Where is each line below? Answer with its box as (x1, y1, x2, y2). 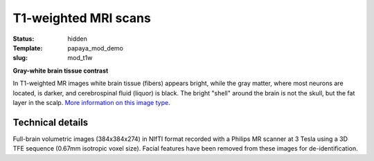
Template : (12, 44, 43, 52)
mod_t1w (67, 54, 93, 62)
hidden (67, 35, 88, 43)
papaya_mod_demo (67, 44, 124, 52)
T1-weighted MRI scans (12, 10, 152, 26)
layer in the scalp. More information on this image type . (12, 98, 170, 106)
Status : (12, 35, 35, 43)
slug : (12, 54, 28, 62)
